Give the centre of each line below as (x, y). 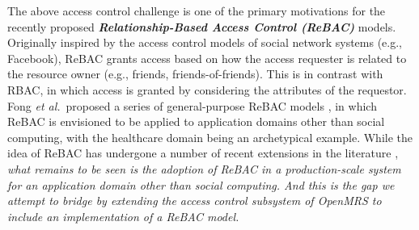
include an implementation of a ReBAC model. (123, 216)
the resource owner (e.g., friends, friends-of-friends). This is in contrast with (195, 74)
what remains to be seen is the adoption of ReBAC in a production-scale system (204, 168)
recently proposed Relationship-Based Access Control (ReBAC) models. (202, 26)
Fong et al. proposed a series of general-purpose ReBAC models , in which (192, 105)
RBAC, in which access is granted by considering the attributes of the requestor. (207, 89)
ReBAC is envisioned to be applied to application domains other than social (196, 121)
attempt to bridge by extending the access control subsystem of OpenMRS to (195, 201)
